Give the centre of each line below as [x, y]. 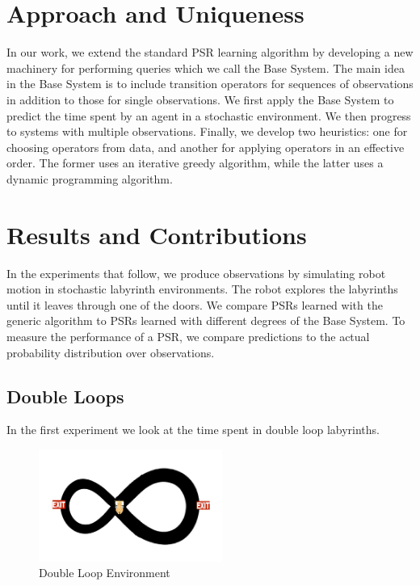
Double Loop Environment [105, 573]
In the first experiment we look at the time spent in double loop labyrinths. [193, 430]
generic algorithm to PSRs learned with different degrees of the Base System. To [206, 320]
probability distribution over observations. [111, 352]
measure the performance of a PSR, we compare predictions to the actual [188, 336]
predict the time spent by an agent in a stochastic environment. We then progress [209, 115]
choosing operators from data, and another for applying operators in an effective [206, 147]
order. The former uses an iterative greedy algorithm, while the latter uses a [195, 163]
